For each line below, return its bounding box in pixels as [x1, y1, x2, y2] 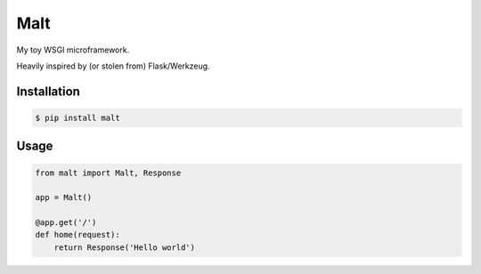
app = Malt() [35, 192, 93, 203]
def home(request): [35, 230, 120, 240]
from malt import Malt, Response [35, 167, 182, 178]
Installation [16, 84, 80, 99]
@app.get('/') [35, 218, 97, 228]
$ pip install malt [35, 112, 120, 123]
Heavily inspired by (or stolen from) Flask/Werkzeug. [16, 60, 210, 71]
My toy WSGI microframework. [16, 44, 130, 55]
